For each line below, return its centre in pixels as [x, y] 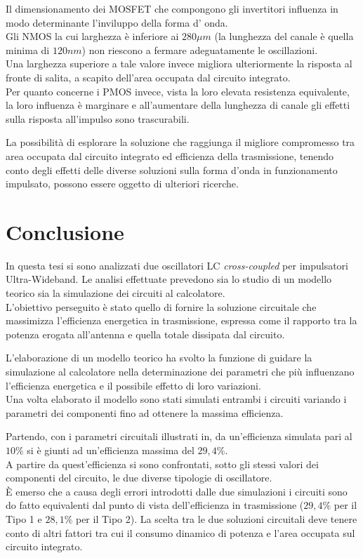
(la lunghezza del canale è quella [284, 36]
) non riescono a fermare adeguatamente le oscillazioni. [200, 49]
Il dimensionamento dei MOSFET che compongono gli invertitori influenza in [172, 8]
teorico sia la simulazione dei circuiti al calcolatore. [115, 293]
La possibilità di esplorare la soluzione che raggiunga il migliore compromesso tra [180, 142]
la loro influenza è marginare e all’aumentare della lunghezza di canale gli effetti [178, 105]
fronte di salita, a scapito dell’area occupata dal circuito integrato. [148, 77]
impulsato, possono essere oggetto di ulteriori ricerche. [122, 184]
